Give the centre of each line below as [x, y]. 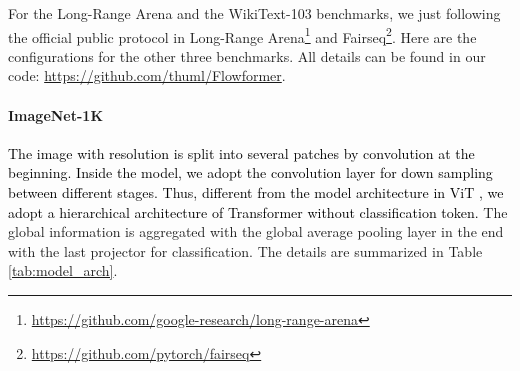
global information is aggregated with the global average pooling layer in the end [256, 231]
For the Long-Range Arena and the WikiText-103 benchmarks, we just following [254, 13]
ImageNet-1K [56, 114]
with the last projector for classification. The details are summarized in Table [245, 250]
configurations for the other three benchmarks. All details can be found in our [247, 55]
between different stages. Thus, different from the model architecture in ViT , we [256, 192]
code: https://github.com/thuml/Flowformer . [147, 75]
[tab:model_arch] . [63, 270]
